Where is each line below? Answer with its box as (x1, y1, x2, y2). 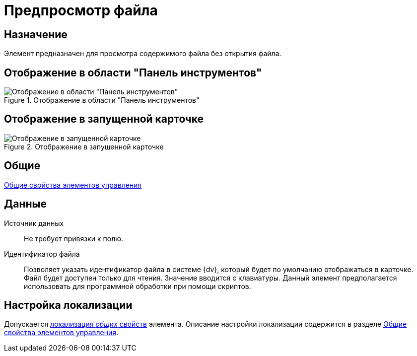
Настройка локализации (4, 298, 133, 311)
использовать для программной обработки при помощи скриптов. (24, 282, 251, 290)
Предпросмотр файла (4, 2, 158, 19)
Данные (4, 198, 47, 211)
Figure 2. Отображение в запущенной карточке (4, 142, 164, 151)
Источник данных (4, 218, 64, 227)
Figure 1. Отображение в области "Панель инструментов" (4, 96, 200, 105)
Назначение (4, 28, 68, 41)
